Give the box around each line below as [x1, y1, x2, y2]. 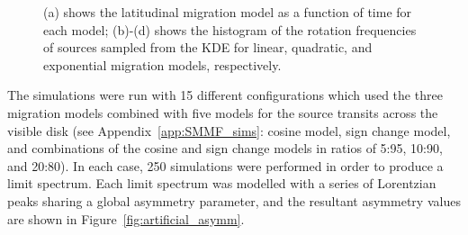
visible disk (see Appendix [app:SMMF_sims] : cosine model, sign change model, [7, 121, 451, 140]
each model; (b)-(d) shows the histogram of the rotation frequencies [43, 20, 417, 39]
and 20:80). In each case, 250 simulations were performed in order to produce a [7, 156, 444, 175]
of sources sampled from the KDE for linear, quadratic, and [43, 38, 373, 57]
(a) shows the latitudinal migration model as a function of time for [43, 3, 412, 21]
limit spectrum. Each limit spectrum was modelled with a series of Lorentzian [7, 174, 436, 193]
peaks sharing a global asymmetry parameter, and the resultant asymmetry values [7, 191, 461, 210]
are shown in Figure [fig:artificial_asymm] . [7, 209, 245, 228]
